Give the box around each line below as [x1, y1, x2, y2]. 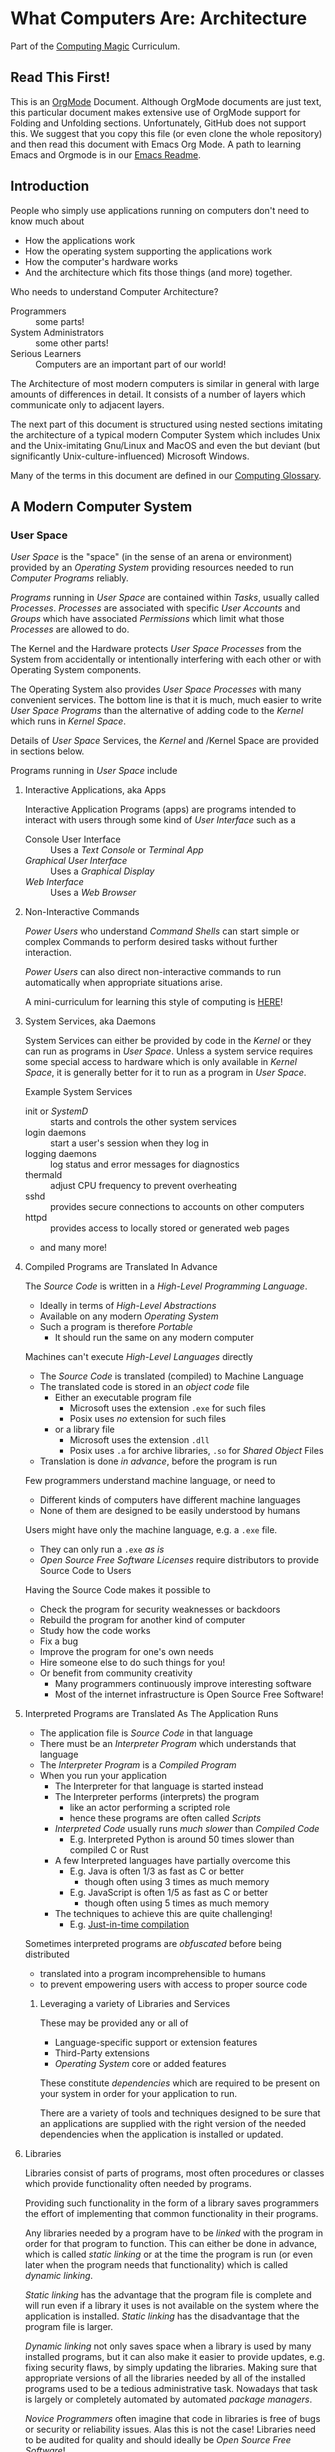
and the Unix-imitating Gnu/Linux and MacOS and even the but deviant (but [10, 439, 321, 451]
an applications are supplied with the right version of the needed [39, 2118, 307, 2130]
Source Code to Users [39, 1565, 132, 1577]
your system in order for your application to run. [39, 2088, 238, 2100]
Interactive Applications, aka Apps [24, 784, 167, 796]
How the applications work [24, 234, 136, 246]
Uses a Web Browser [49, 887, 137, 899]
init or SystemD [24, 1105, 89, 1117]
